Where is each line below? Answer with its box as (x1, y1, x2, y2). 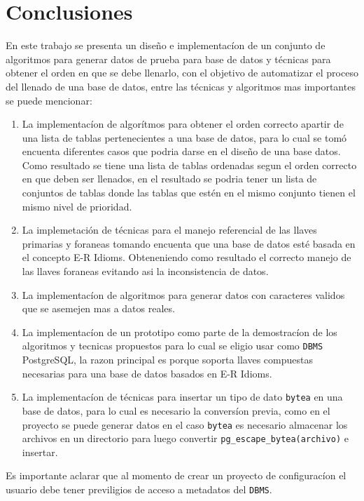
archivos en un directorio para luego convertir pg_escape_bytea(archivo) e (22, 431, 349, 446)
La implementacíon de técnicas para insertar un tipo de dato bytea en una (22, 389, 343, 404)
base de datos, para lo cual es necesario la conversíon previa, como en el (22, 403, 330, 417)
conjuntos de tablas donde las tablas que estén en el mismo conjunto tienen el (22, 185, 356, 200)
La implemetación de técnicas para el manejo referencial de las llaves (22, 222, 317, 237)
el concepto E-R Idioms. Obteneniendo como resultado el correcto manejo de (22, 250, 351, 265)
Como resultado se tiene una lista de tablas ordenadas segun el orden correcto (22, 157, 357, 172)
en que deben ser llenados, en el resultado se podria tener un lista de (22, 171, 317, 186)
